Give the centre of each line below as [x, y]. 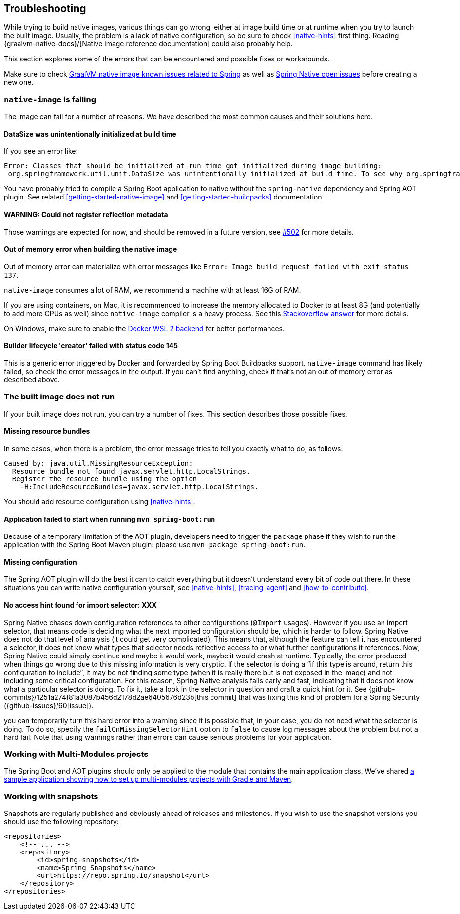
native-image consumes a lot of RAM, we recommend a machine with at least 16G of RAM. [153, 290]
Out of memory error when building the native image [91, 249]
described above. [32, 380]
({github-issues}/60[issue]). [49, 705]
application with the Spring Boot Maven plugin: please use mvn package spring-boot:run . [155, 545]
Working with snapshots [51, 796]
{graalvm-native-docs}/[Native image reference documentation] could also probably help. [148, 44]
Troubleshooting [45, 9]
